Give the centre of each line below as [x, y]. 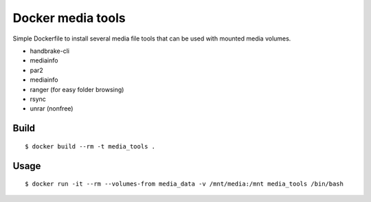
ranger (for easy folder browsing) [77, 89]
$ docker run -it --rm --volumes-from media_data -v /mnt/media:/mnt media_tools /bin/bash [184, 184]
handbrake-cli [50, 51]
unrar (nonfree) [52, 109]
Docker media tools [69, 18]
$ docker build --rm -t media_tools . [90, 146]
